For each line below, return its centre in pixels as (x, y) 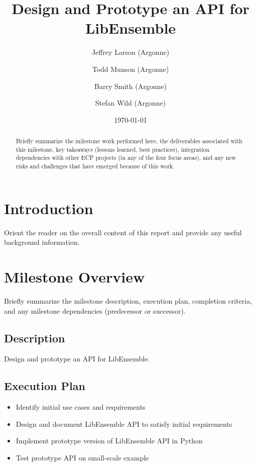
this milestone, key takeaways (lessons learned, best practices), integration (113, 149)
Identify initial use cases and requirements (81, 407)
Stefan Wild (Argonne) (131, 103)
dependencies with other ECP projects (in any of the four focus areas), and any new (126, 158)
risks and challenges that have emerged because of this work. (95, 166)
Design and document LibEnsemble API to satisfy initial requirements (124, 424)
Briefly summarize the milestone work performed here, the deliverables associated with (129, 141)
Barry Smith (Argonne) (131, 86)
